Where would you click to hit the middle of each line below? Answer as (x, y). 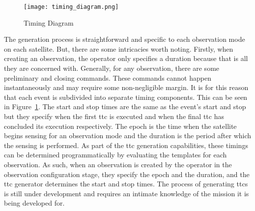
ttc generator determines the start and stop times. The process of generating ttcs (126, 184)
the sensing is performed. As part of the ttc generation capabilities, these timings (126, 145)
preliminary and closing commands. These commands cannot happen (108, 77)
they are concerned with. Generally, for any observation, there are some (112, 68)
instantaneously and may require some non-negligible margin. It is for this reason (126, 87)
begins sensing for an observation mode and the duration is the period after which (128, 136)
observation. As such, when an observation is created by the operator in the (118, 164)
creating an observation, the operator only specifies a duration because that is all (126, 58)
